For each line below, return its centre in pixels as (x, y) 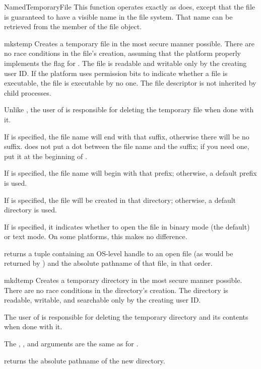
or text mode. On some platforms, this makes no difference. (96, 236)
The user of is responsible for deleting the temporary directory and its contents (126, 316)
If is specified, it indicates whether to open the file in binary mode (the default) (127, 226)
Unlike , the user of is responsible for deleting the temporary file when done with (129, 109)
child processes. (28, 92)
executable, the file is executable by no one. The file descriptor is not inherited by (130, 83)
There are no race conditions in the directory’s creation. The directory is (116, 290)
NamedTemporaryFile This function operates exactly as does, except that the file (130, 7)
